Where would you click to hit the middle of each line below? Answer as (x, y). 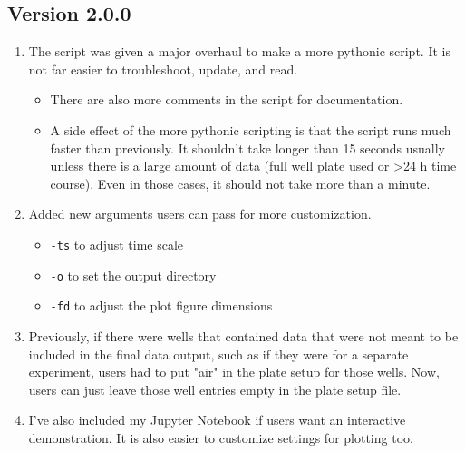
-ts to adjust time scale (117, 244)
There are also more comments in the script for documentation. (227, 99)
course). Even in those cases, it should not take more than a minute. (240, 183)
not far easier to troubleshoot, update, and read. (163, 69)
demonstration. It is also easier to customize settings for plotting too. (221, 437)
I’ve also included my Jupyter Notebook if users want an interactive (217, 420)
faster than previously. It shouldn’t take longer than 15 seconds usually (247, 148)
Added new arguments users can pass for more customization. (200, 214)
